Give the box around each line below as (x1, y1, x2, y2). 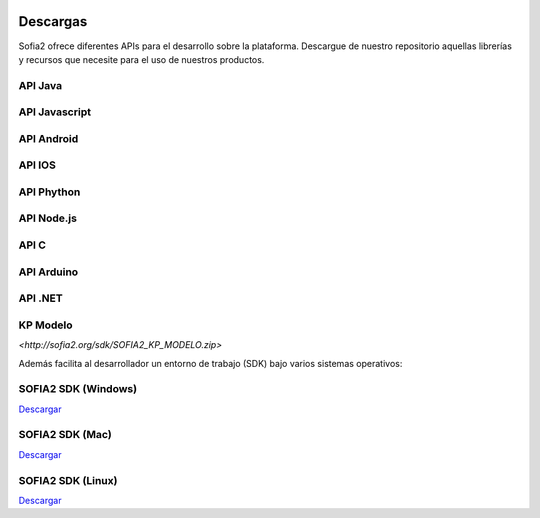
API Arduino (18, 265, 79, 279)
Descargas (18, 13, 88, 30)
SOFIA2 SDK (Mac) (18, 428, 112, 442)
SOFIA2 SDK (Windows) (18, 382, 138, 396)
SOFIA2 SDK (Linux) (18, 473, 118, 487)
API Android (18, 131, 79, 145)
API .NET (18, 291, 64, 305)
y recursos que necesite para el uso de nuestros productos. (18, 53, 265, 65)
